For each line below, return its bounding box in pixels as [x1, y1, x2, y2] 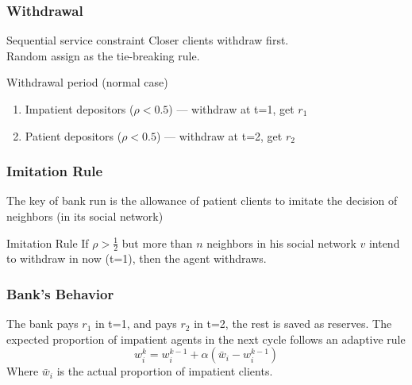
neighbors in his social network [206, 234, 356, 251]
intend [368, 234, 400, 251]
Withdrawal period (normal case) [6, 74, 168, 90]
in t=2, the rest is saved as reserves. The [194, 315, 392, 332]
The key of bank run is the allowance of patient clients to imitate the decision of [6, 192, 398, 209]
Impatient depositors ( [25, 101, 134, 117]
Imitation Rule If [6, 234, 89, 251]
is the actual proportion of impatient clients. [56, 363, 273, 379]
